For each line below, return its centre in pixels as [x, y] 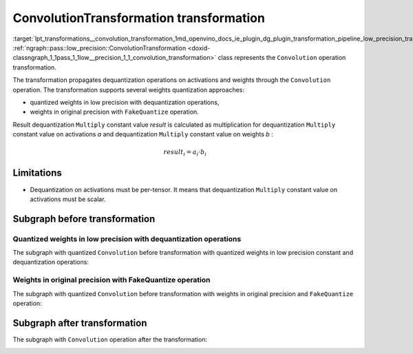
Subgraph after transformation [80, 323]
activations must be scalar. [68, 199]
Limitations [37, 173]
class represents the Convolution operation [282, 58]
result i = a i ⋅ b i [185, 153]
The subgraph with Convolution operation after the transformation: [110, 339]
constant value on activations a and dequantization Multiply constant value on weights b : [143, 134]
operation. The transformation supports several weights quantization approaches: [128, 90]
